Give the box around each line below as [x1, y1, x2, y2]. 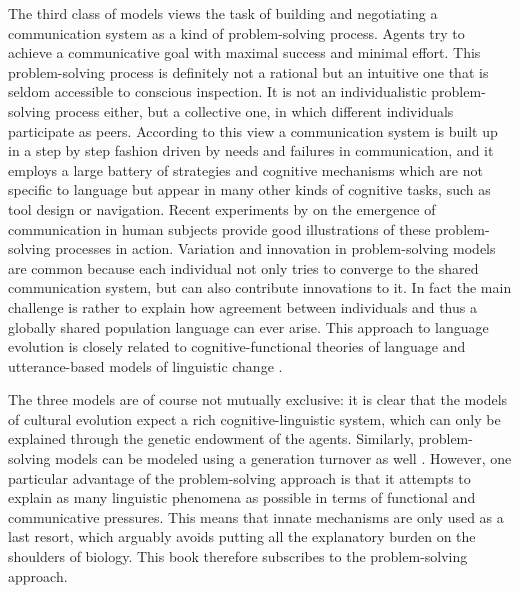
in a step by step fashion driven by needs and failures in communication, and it [8, 140, 494, 161]
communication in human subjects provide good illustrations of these [8, 218, 431, 239]
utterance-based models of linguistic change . [8, 355, 283, 376]
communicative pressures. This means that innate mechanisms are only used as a [8, 506, 504, 527]
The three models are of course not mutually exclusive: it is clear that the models [8, 389, 508, 410]
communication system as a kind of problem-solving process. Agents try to [8, 22, 465, 43]
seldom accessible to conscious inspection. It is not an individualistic [8, 81, 427, 102]
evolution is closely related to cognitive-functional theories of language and [8, 336, 466, 357]
